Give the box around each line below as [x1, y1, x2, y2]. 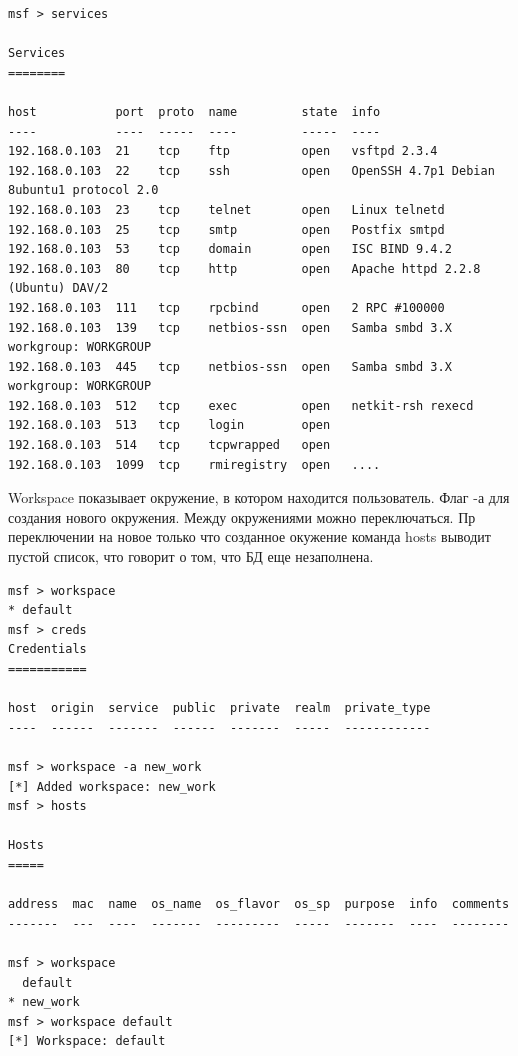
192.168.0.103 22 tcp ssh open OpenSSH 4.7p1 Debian [8, 163, 495, 178]
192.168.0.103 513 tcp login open [8, 418, 331, 433]
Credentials [8, 642, 87, 657]
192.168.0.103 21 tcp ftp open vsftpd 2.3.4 [8, 144, 438, 159]
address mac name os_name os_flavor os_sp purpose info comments [8, 897, 510, 912]
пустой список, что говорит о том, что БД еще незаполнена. [8, 546, 374, 567]
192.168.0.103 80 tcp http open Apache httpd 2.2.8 [8, 261, 481, 276]
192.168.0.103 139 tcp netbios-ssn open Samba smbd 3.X [8, 320, 452, 335]
